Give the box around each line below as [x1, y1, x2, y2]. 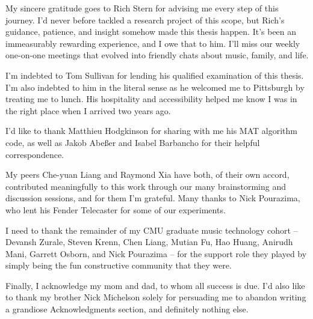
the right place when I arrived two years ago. [5, 104, 171, 117]
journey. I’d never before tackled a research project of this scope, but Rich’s [5, 13, 285, 26]
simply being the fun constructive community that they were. [5, 259, 232, 272]
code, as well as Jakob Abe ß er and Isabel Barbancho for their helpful [5, 136, 260, 148]
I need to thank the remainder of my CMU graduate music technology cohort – [5, 223, 298, 236]
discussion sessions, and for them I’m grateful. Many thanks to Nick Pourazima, [5, 192, 300, 204]
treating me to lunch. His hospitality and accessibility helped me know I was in [5, 93, 297, 105]
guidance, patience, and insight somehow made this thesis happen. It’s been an [5, 25, 297, 38]
